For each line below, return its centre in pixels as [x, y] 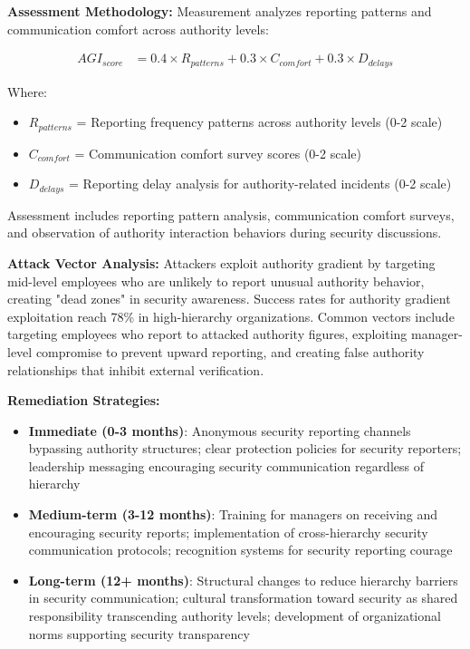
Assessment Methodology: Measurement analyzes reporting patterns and [220, 11]
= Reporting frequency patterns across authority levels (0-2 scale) [259, 122]
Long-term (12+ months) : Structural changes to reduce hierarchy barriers [243, 580]
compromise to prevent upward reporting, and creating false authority [230, 351]
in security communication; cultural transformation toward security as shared [243, 598]
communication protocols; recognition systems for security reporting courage [240, 550]
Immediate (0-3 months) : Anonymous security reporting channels [220, 430]
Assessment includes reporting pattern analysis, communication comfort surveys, [231, 214]
